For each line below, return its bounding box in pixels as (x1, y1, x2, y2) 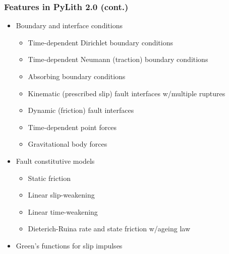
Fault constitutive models (16, 155, 95, 166)
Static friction (28, 172, 71, 183)
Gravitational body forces (28, 139, 107, 149)
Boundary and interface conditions (16, 20, 123, 31)
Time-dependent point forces (28, 121, 117, 132)
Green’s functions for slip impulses (16, 240, 123, 250)
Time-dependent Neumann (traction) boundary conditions (28, 54, 208, 65)
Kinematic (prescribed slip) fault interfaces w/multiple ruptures (28, 88, 225, 98)
